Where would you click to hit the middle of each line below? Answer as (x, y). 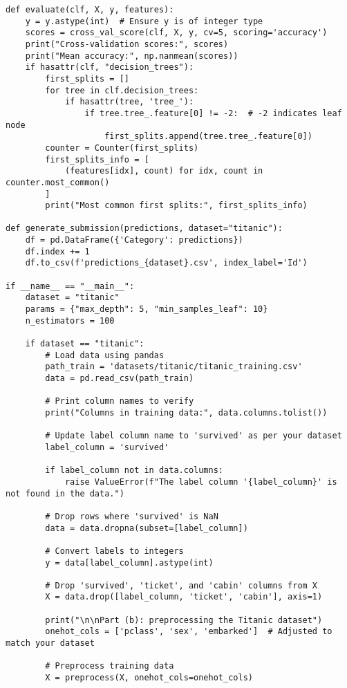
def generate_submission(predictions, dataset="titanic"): (144, 229)
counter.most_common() (58, 182)
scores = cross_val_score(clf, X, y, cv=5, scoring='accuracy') (176, 33)
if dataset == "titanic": (85, 344)
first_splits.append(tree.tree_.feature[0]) (208, 137)
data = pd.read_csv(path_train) (120, 378)
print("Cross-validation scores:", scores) (127, 44)
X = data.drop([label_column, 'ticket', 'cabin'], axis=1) (184, 597)
